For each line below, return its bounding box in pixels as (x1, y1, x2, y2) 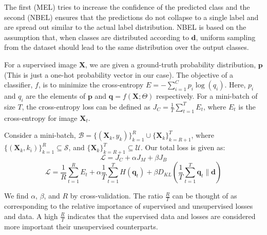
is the (238, 101, 256, 112)
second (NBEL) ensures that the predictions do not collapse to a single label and (4, 11, 259, 22)
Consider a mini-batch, (4, 130, 76, 140)
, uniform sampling (196, 31, 256, 42)
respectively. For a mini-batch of (156, 91, 258, 101)
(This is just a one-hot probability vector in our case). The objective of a (4, 69, 234, 80)
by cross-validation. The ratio (70, 190, 163, 201)
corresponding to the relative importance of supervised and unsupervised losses (4, 201, 253, 211)
